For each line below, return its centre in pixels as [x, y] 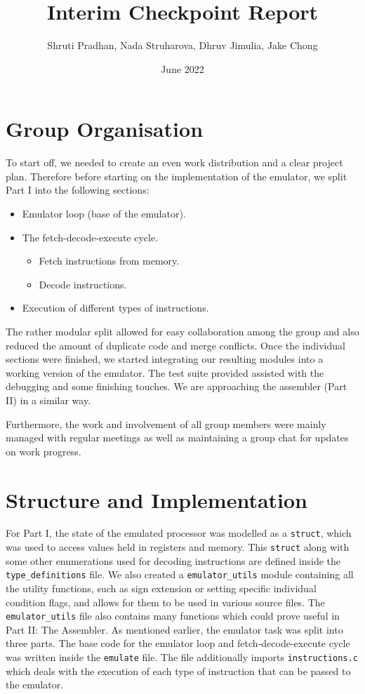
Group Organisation [105, 129]
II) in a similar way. [48, 400]
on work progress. [44, 451]
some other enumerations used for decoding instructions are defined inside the [173, 560]
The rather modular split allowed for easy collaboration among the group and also [182, 331]
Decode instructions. [83, 284]
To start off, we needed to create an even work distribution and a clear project [174, 162]
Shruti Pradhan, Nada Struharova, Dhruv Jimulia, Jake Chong [182, 45]
